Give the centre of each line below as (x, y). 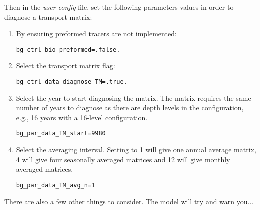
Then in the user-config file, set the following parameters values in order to (119, 7)
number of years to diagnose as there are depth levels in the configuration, (130, 108)
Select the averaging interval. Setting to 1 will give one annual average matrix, (136, 150)
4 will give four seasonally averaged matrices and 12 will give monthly (123, 159)
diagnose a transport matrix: (48, 16)
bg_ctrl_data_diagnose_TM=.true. (71, 82)
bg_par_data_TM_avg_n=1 (55, 185)
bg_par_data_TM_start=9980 (61, 134)
